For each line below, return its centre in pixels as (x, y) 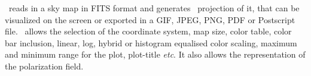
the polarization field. (44, 66)
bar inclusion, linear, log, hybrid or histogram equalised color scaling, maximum (151, 42)
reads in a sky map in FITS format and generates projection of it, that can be (154, 8)
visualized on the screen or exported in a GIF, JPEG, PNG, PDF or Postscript (150, 19)
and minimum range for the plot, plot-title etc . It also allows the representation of (155, 54)
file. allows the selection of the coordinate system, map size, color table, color (148, 31)
